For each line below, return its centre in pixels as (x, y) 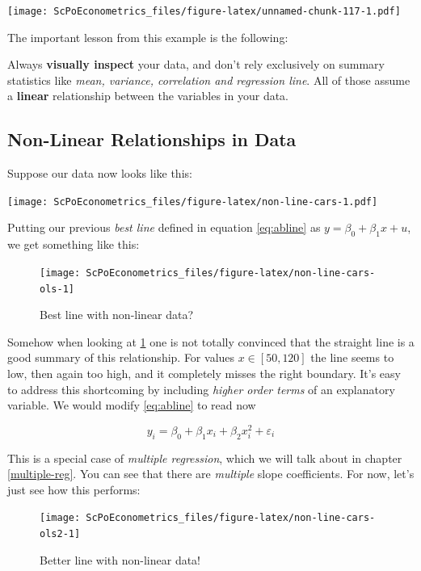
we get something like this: (74, 244)
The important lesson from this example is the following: (148, 37)
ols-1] (57, 289)
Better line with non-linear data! (120, 559)
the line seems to (352, 357)
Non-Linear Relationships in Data (152, 139)
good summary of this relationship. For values (121, 357)
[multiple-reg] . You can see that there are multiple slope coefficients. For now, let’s (211, 474)
